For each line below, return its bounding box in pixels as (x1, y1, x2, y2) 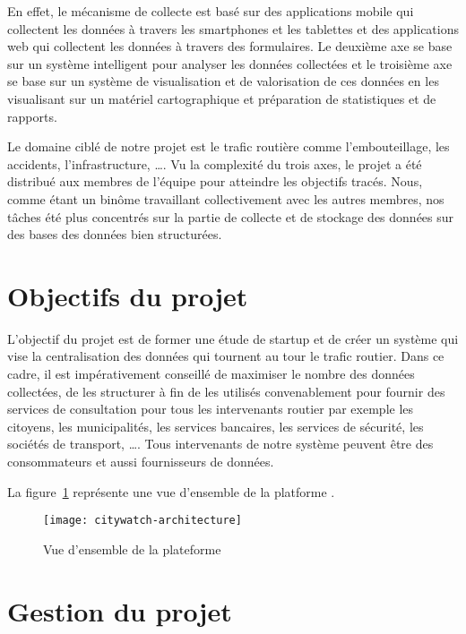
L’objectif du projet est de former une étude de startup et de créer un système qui (7, 329, 459, 347)
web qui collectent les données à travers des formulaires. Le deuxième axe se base (7, 37, 453, 56)
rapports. (7, 107, 57, 125)
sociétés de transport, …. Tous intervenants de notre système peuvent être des (7, 434, 434, 453)
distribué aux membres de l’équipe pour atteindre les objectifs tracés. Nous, (7, 172, 423, 191)
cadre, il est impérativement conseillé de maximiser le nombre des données (7, 364, 415, 383)
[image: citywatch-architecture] (43, 514, 242, 527)
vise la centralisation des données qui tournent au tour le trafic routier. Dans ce (7, 347, 444, 365)
